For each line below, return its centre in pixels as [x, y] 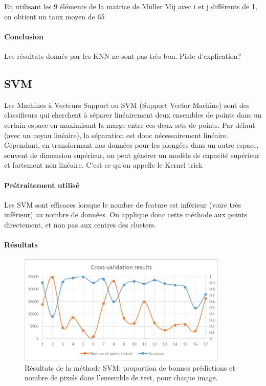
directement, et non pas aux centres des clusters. [80, 224]
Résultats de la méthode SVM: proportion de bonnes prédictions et [130, 367]
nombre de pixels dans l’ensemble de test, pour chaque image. [121, 378]
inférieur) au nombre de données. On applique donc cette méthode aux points [126, 214]
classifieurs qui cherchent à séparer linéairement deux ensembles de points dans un [133, 115]
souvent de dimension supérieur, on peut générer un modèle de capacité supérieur [132, 155]
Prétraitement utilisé [42, 185]
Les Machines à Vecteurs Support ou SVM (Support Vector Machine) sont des [127, 105]
